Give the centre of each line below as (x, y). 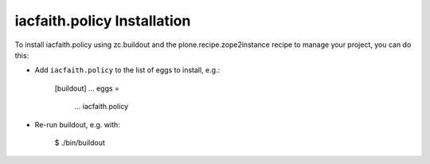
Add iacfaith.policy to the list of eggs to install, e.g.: (127, 70)
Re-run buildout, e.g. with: (78, 124)
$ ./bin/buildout (80, 143)
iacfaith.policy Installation (103, 21)
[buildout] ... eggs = (87, 88)
